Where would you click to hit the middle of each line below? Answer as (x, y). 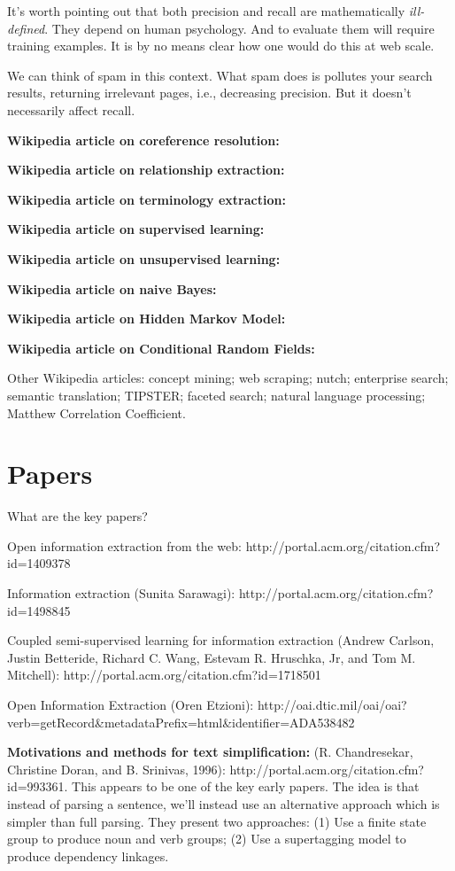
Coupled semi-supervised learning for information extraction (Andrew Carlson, (221, 640)
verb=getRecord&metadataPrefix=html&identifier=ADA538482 (181, 722)
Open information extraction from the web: (124, 545)
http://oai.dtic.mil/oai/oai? (332, 704)
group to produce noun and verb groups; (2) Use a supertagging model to (207, 839)
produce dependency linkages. (88, 855)
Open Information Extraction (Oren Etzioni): (131, 704)
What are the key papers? (77, 516)
